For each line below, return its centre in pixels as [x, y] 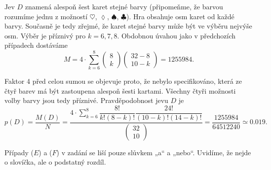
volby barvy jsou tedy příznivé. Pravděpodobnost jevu [86, 100]
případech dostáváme [36, 45]
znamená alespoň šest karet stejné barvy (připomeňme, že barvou [124, 6]
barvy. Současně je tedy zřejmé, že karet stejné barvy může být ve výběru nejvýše [128, 26]
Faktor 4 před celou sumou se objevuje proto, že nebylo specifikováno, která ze [123, 81]
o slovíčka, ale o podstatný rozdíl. [55, 162]
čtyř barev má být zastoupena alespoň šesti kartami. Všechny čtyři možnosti [120, 90]
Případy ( [19, 152]
